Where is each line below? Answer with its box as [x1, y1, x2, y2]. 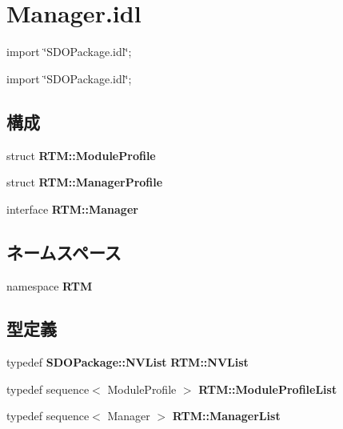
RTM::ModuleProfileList [198, 380, 337, 397]
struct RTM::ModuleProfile [6, 146, 156, 163]
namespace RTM [6, 277, 93, 294]
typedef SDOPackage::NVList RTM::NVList [6, 354, 249, 371]
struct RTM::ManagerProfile [6, 174, 163, 190]
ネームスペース [6, 239, 122, 264]
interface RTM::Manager [6, 200, 138, 217]
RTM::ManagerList [172, 407, 281, 424]
